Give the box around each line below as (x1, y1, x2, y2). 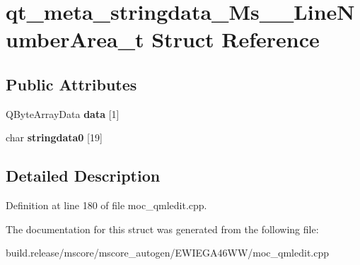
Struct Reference (151, 25, 320, 54)
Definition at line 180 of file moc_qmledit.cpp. (6, 198, 207, 213)
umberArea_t (6, 25, 144, 54)
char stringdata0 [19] (6, 130, 103, 145)
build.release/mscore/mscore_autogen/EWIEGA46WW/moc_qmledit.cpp (6, 245, 330, 260)
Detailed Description (6, 165, 161, 187)
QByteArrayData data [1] (6, 106, 120, 121)
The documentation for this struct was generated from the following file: (6, 221, 319, 236)
